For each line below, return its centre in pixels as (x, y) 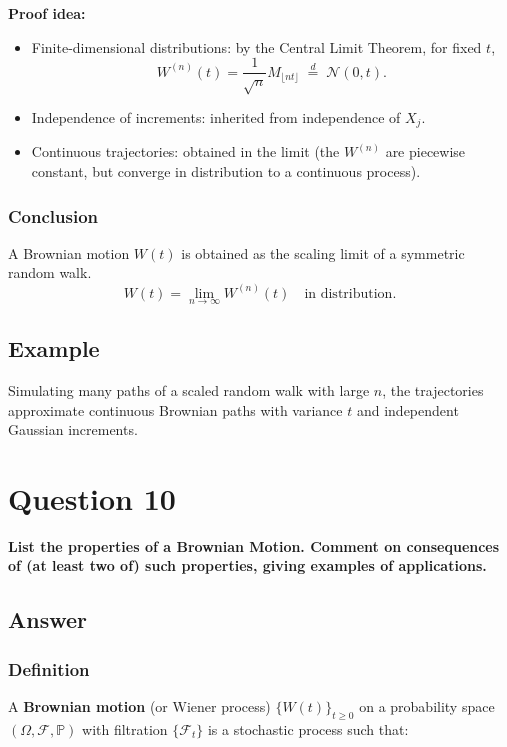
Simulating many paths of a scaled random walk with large (189, 389)
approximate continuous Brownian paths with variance (175, 409)
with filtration (125, 728)
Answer (48, 619)
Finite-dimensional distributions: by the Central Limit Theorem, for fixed (256, 46)
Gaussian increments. (73, 429)
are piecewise (425, 151)
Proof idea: (47, 13)
